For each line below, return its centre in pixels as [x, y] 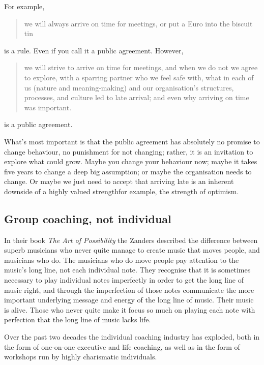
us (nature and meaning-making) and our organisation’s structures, [129, 87]
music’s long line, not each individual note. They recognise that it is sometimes [127, 270]
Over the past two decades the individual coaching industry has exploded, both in [132, 337]
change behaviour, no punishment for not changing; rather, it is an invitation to [129, 151]
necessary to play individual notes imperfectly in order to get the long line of [124, 280]
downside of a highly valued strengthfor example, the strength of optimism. [122, 191]
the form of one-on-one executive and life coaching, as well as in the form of [122, 346]
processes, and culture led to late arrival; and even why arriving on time [137, 97]
